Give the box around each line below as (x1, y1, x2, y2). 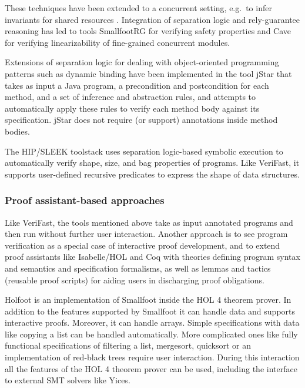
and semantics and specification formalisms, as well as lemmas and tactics (5, 262, 271, 274)
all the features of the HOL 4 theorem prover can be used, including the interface (5, 362, 297, 374)
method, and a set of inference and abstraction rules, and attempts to (5, 91, 256, 103)
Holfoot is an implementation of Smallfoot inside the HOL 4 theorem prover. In (5, 293, 291, 306)
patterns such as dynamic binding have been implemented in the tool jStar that (5, 67, 292, 79)
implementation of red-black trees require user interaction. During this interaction (5, 351, 300, 363)
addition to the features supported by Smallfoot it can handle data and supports (5, 305, 296, 317)
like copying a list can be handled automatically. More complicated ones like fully (5, 327, 298, 340)
